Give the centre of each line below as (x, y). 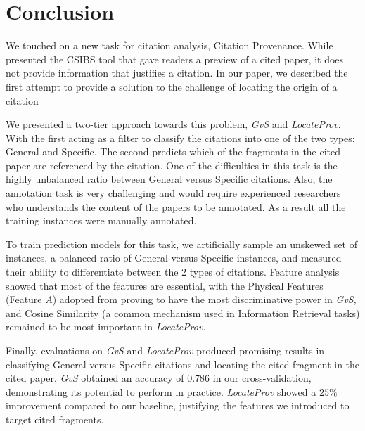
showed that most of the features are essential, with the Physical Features (165, 285)
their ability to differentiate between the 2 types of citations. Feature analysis (173, 272)
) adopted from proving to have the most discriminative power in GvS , (204, 299)
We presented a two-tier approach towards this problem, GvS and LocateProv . (173, 124)
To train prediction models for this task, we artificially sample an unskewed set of (181, 244)
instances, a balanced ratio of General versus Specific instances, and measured (174, 258)
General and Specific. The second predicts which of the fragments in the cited (173, 152)
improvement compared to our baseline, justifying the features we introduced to (178, 405)
